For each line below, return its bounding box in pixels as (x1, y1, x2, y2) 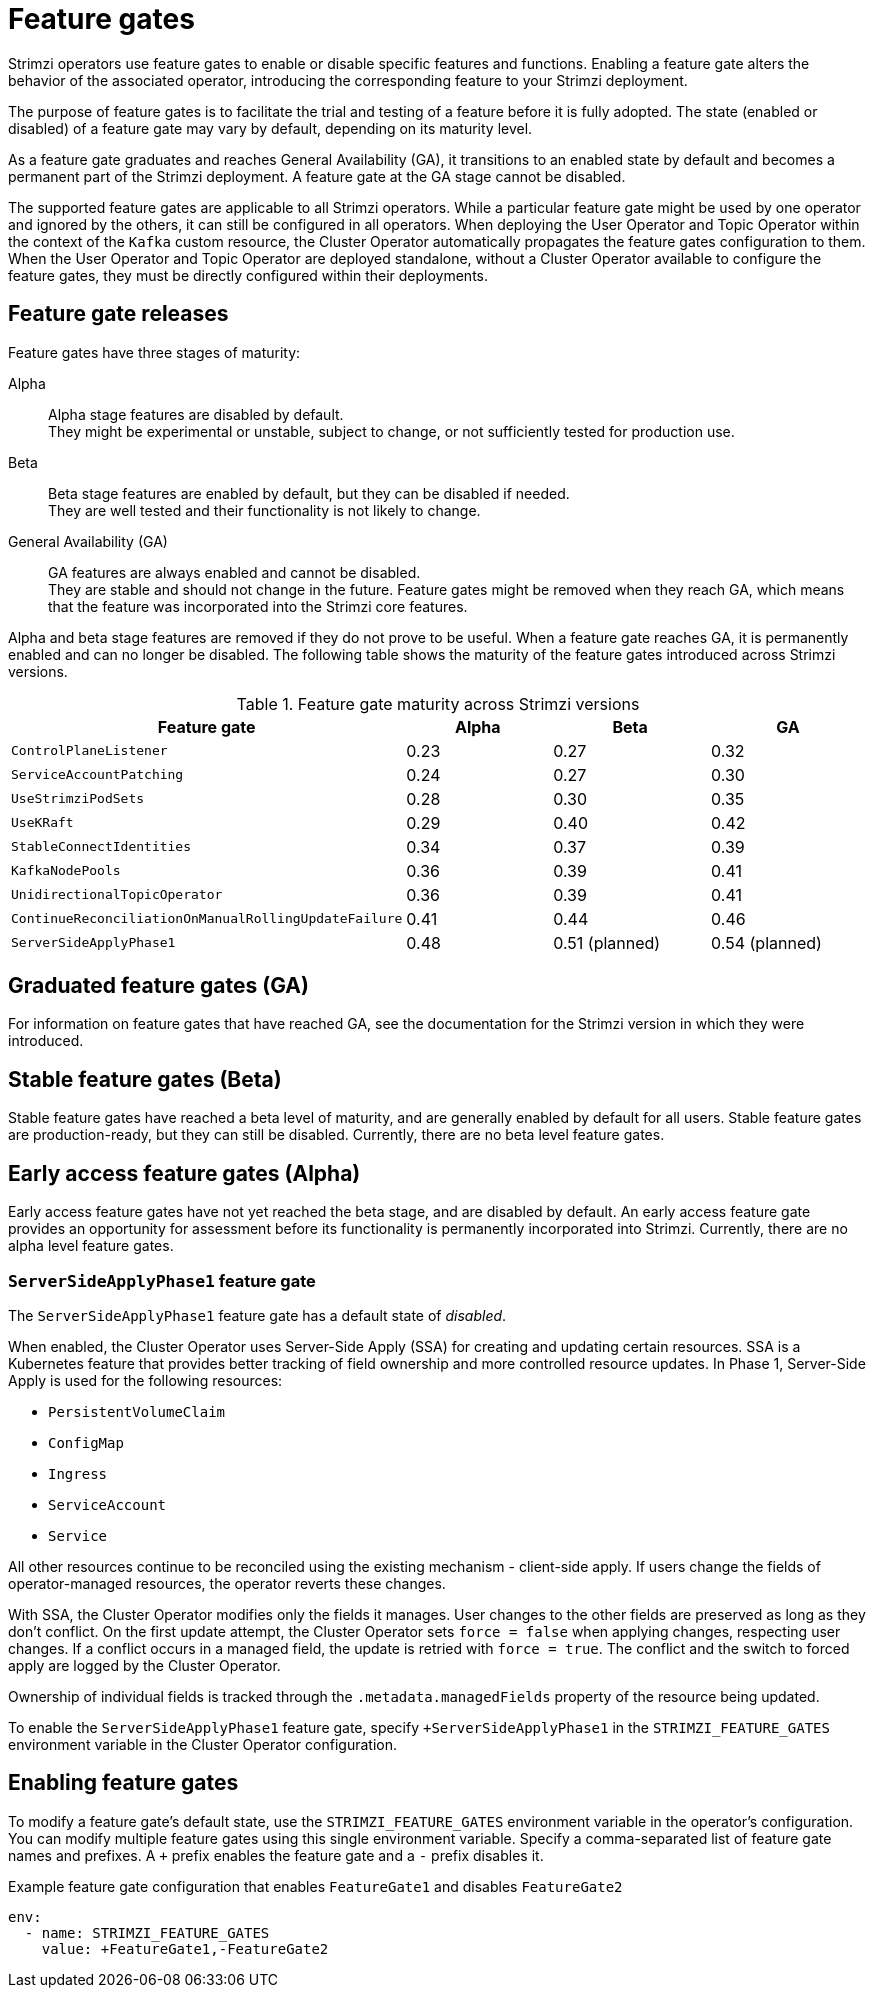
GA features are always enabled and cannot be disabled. (48, 563, 421, 581)
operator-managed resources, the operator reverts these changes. (8, 1574, 446, 1592)
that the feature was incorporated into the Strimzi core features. (48, 597, 468, 615)
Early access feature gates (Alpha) (8, 1160, 361, 1186)
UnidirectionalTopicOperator (11, 887, 223, 903)
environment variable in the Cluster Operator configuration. (8, 1735, 397, 1753)
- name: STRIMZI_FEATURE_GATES (24, 1924, 270, 1941)
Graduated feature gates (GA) (8, 973, 309, 999)
